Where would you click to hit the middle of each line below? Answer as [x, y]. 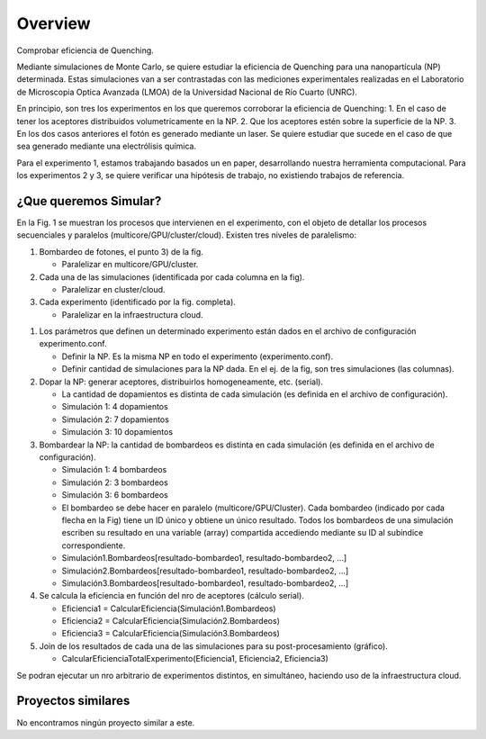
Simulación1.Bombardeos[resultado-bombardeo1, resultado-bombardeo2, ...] [204, 558]
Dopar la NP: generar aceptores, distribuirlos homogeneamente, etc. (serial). [181, 382]
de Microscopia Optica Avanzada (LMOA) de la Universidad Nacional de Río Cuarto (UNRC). [187, 92]
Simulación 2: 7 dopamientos [116, 419]
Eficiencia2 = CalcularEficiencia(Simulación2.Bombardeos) [171, 621]
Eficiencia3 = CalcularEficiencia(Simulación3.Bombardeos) [171, 634]
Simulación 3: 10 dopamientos [117, 432]
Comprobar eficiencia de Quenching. [85, 50]
